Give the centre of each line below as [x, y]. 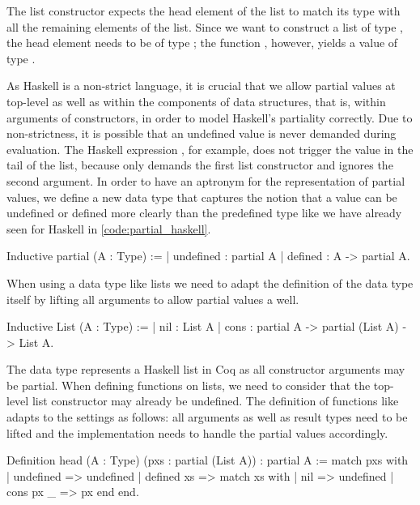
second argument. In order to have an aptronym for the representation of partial [206, 180]
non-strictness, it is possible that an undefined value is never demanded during [202, 133]
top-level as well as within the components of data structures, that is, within [196, 101]
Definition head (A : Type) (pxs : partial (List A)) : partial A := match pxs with [208, 460]
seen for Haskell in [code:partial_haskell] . [109, 228]
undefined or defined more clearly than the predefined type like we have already [204, 213]
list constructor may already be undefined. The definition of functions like [215, 401]
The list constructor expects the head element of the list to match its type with [204, 11]
